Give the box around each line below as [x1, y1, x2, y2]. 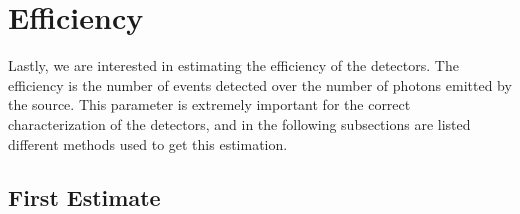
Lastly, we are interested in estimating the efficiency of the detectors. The [8, 55, 459, 76]
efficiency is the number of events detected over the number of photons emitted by [8, 74, 512, 95]
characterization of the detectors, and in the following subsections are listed [8, 113, 471, 134]
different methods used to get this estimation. [8, 133, 288, 154]
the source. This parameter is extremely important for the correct [8, 94, 411, 115]
